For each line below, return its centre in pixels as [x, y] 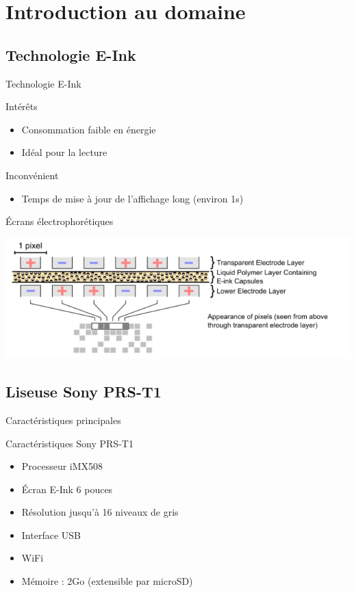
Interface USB [51, 535]
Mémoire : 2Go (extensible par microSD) [107, 581]
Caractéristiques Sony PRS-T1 [69, 443]
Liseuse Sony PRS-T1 [84, 392]
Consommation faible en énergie [89, 129]
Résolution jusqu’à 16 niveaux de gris [100, 512]
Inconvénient [32, 175]
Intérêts [22, 106]
